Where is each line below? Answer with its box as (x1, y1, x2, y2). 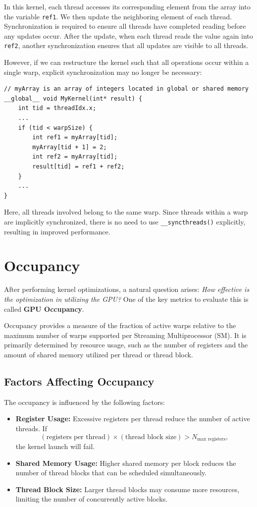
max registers (197, 436, 226, 442)
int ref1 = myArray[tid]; (32, 134, 118, 141)
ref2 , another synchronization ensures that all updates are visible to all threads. (4, 40, 248, 51)
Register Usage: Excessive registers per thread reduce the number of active (15, 413, 250, 424)
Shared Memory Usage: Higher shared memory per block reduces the (15, 457, 236, 468)
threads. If (15, 423, 47, 433)
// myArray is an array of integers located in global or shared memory (4, 85, 249, 93)
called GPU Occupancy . (4, 303, 84, 314)
